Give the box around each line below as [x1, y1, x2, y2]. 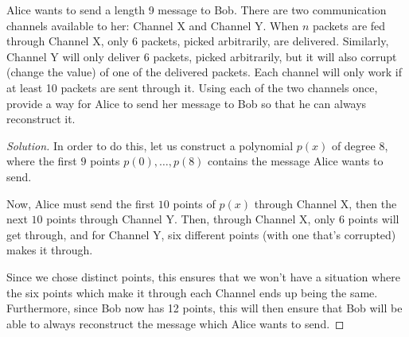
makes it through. [6, 242, 93, 258]
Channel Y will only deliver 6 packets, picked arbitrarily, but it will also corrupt [6, 48, 397, 64]
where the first [6, 153, 77, 169]
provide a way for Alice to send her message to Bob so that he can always [6, 95, 367, 111]
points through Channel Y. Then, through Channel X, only [46, 211, 336, 227]
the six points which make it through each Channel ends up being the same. [6, 284, 378, 300]
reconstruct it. [6, 110, 76, 127]
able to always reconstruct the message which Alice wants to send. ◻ [6, 315, 345, 331]
